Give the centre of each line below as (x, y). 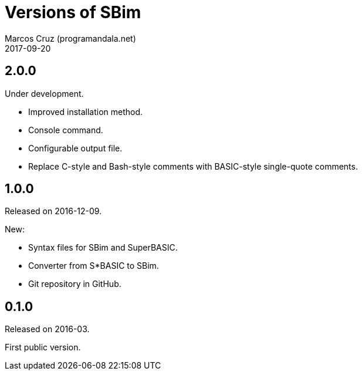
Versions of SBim (73, 12)
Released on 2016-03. (47, 329)
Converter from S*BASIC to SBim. (94, 266)
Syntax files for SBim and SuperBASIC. (103, 248)
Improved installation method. (86, 112)
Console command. (66, 130)
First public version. (43, 347)
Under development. (44, 93)
